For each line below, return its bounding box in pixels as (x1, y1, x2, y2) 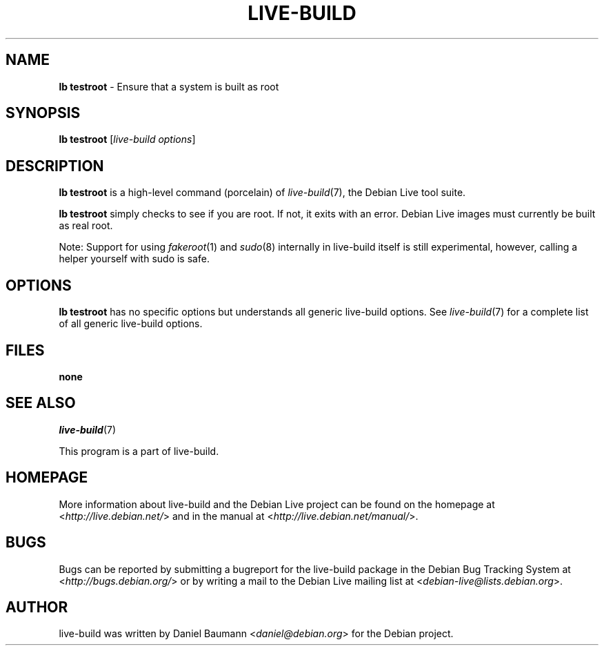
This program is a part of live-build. (59, 445, 219, 457)
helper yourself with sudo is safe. (59, 253, 210, 265)
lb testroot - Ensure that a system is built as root (59, 80, 279, 93)
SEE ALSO (6, 394, 76, 412)
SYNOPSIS (6, 104, 81, 122)
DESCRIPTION (6, 157, 104, 175)
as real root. (59, 220, 113, 232)
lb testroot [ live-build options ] (59, 133, 196, 146)
